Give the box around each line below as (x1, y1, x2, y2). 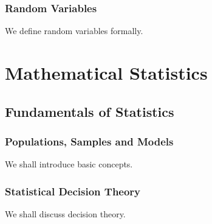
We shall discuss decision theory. (5, 208, 126, 220)
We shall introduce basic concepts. (5, 158, 133, 170)
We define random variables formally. (5, 24, 143, 37)
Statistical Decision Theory (5, 183, 141, 198)
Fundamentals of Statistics (5, 102, 174, 121)
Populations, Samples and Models (5, 133, 174, 149)
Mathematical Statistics (5, 60, 208, 85)
